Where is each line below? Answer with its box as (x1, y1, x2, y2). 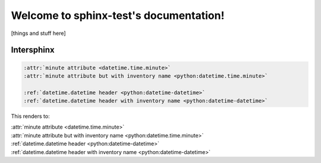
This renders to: (11, 113, 50, 120)
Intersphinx (11, 45, 55, 55)
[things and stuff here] (11, 30, 66, 37)
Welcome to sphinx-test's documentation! (11, 9, 225, 22)
